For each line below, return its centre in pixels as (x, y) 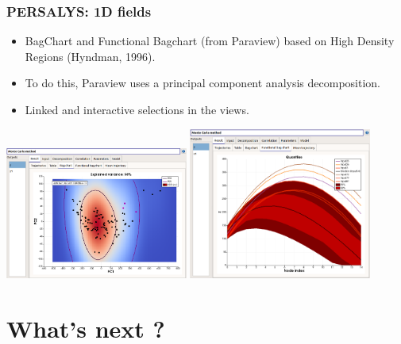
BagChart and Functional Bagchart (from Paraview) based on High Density (210, 41)
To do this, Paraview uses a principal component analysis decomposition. (202, 83)
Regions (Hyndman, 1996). (90, 56)
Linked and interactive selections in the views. (137, 109)
